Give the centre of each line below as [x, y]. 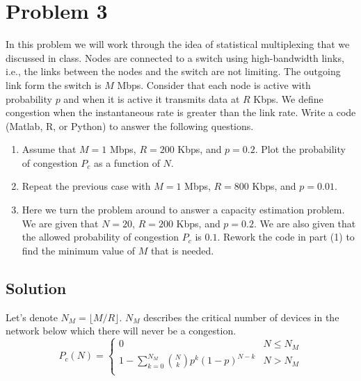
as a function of [127, 162]
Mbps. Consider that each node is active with [214, 84]
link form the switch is [54, 84]
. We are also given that [305, 223]
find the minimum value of [78, 250]
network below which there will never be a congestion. [121, 331]
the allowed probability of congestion [101, 237]
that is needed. [182, 250]
